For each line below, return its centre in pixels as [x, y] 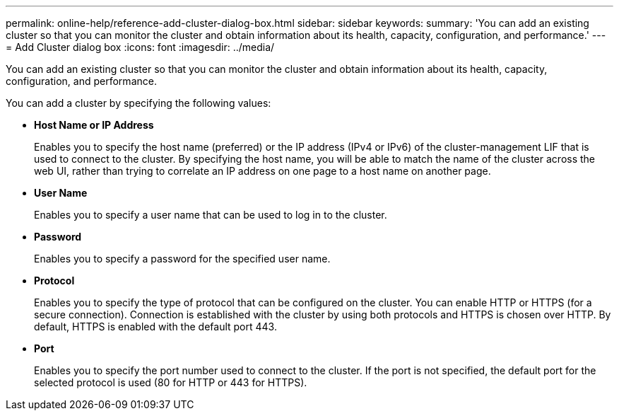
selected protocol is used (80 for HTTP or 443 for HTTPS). [171, 382]
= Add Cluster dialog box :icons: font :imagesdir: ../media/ [140, 47]
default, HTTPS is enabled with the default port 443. [155, 327]
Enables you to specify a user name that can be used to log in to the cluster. [211, 215]
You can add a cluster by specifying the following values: [138, 103]
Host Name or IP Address [94, 125]
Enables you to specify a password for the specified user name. [182, 259]
